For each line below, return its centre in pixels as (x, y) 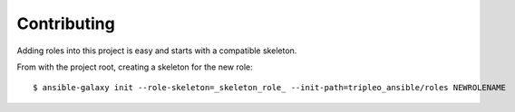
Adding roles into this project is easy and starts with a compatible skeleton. (157, 51)
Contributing (66, 23)
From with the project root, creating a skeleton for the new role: (135, 67)
